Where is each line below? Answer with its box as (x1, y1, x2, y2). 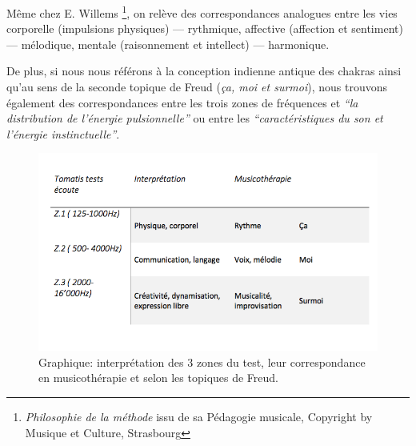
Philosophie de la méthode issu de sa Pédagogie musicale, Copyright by (25, 408, 373, 425)
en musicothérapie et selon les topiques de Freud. (38, 369, 279, 386)
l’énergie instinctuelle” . (6, 125, 120, 142)
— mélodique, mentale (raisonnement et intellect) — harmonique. (6, 35, 330, 52)
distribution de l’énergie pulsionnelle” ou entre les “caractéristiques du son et (6, 110, 383, 127)
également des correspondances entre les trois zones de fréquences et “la (6, 94, 358, 110)
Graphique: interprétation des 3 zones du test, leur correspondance (38, 353, 366, 370)
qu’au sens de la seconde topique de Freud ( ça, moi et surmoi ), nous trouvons (6, 78, 388, 95)
